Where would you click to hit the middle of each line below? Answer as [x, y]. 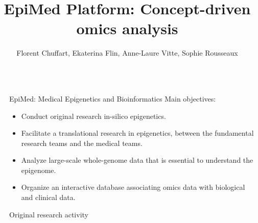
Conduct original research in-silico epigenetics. [93, 116]
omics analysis [127, 28]
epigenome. [39, 170]
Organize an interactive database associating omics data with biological [133, 187]
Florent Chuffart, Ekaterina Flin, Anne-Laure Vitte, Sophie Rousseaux [127, 53]
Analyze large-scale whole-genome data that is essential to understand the [137, 160]
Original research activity [49, 214]
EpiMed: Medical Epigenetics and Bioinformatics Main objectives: [113, 98]
